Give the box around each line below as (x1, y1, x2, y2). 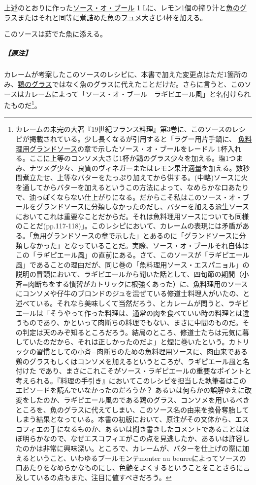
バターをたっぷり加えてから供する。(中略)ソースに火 (77, 172, 248, 183)
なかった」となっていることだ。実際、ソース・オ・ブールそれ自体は (29, 240, 249, 250)
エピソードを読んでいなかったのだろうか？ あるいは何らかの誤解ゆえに (15, 385, 245, 395)
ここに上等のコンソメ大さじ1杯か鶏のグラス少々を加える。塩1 (29, 153, 229, 163)
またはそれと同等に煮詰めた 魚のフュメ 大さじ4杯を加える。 (17, 12, 207, 22)
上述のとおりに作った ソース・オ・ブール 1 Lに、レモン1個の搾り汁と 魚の (4, 2, 240, 12)
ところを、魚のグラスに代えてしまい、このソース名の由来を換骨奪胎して (15, 404, 249, 414)
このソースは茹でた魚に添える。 (4, 29, 107, 39)
